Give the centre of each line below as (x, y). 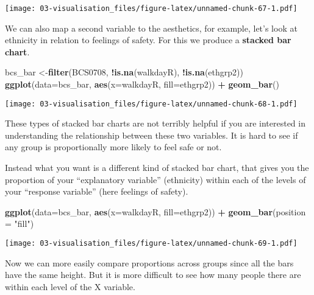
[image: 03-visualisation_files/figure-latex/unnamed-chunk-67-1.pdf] (151, 9)
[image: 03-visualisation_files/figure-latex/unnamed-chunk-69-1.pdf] (151, 244)
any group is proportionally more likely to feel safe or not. (113, 147)
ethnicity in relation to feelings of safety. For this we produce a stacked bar (148, 40)
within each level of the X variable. (70, 286)
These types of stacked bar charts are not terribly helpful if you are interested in (155, 123)
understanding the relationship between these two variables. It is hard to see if (152, 135)
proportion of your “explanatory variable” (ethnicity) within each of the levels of (155, 179)
